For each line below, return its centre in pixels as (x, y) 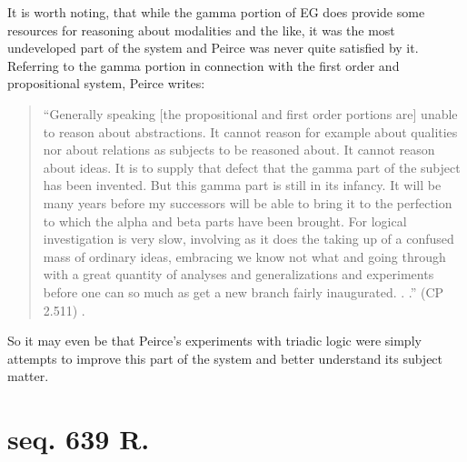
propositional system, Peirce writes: (106, 83)
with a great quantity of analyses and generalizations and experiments (238, 274)
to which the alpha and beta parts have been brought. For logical (225, 221)
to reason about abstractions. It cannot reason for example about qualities (250, 131)
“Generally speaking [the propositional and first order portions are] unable (250, 113)
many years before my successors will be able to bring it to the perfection (248, 202)
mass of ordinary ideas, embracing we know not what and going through (244, 256)
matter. (28, 376)
